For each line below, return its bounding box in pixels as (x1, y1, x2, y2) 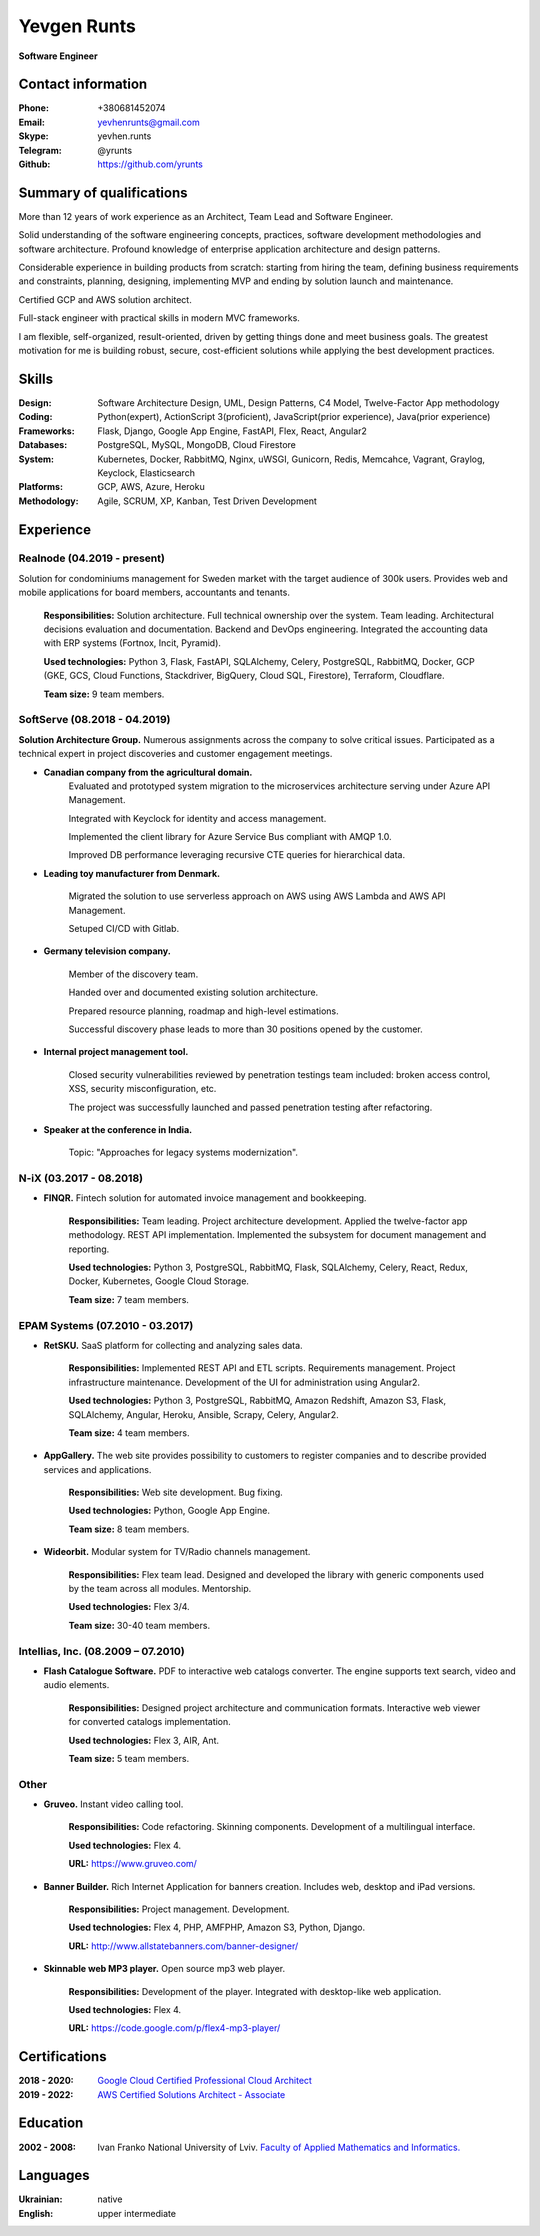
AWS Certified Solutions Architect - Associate (97, 2088, 286, 2100)
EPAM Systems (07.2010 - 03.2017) (18, 1318, 194, 1332)
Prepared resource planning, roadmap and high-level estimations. (68, 1005, 339, 1017)
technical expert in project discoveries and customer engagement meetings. (18, 748, 333, 760)
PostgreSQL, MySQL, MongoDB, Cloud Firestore (97, 439, 297, 451)
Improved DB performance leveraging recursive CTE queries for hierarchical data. (68, 849, 406, 861)
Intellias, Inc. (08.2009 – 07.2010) (18, 1644, 185, 1658)
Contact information (18, 76, 148, 93)
